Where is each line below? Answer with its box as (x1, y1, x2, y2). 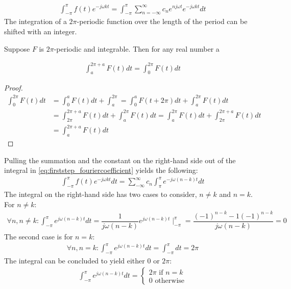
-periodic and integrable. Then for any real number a (54, 43, 220, 54)
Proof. (4, 82, 23, 93)
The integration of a (4, 16, 67, 27)
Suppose (4, 43, 30, 54)
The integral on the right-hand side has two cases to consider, (4, 189, 197, 199)
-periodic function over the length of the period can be (77, 16, 248, 27)
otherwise (155, 277, 185, 284)
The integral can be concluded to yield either (4, 255, 145, 265)
